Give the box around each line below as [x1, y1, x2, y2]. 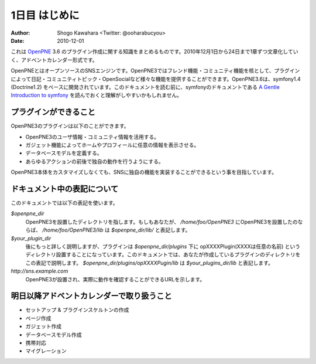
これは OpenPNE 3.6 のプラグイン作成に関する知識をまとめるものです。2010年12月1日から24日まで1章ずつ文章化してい [11, 48, 298, 55]
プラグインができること [11, 107, 96, 117]
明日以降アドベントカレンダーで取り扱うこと [11, 291, 172, 301]
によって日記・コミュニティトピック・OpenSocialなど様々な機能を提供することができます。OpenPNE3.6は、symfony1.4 [11, 75, 301, 82]
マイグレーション [25, 348, 67, 355]
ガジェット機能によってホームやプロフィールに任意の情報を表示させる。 [25, 141, 200, 148]
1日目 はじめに [11, 9, 80, 22]
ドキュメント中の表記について [11, 183, 119, 193]
